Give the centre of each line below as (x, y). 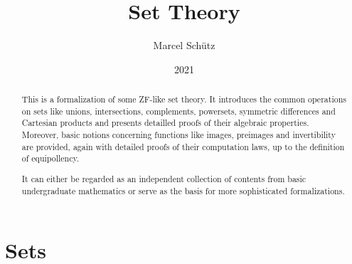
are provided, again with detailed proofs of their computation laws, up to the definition (183, 146)
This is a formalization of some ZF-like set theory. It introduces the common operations (184, 99)
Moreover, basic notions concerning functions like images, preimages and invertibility (178, 135)
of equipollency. (50, 158)
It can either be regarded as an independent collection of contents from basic (164, 178)
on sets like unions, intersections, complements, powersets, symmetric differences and (178, 111)
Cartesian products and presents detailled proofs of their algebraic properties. (165, 123)
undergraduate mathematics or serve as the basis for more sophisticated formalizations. (183, 190)
